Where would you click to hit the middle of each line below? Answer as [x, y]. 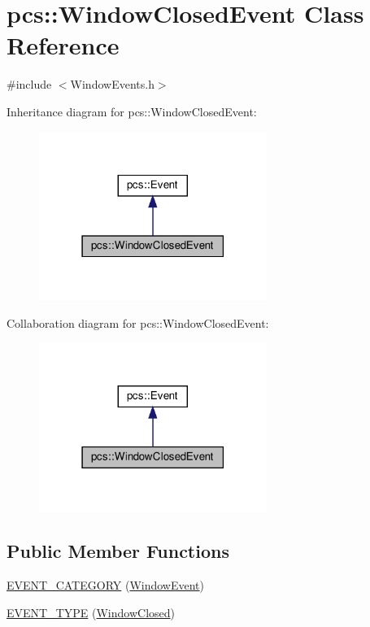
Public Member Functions [118, 551]
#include [29, 84]
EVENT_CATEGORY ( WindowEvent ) [106, 584]
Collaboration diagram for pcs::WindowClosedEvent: [138, 322]
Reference [63, 45]
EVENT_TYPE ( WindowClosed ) [91, 612]
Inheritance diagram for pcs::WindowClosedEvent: [132, 111]
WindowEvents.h [112, 84]
